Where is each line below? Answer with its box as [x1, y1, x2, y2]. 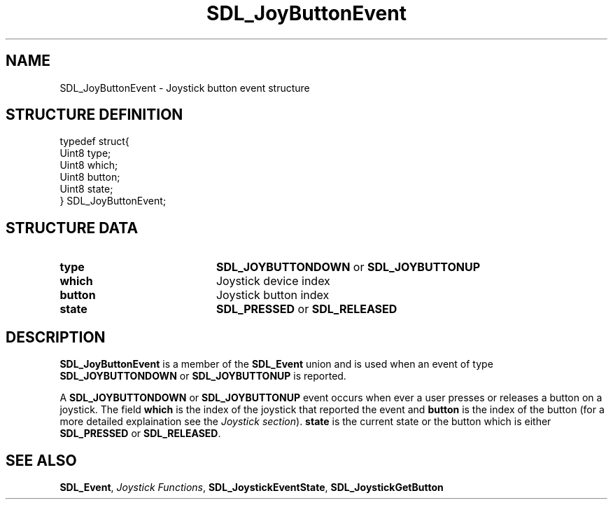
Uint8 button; [59, 171, 120, 184]
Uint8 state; [59, 183, 113, 195]
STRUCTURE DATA [6, 219, 139, 237]
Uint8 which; [59, 159, 118, 172]
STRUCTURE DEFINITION [6, 106, 183, 124]
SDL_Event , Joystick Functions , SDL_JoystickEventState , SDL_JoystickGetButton [59, 480, 444, 493]
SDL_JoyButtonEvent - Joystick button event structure [59, 81, 310, 94]
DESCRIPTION [6, 328, 106, 346]
